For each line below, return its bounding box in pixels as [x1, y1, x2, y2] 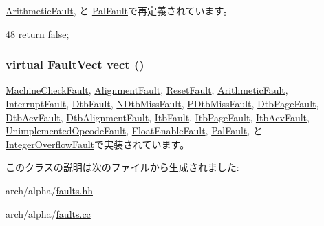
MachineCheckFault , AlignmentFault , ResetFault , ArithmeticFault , [6, 83, 288, 97]
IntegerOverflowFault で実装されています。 [6, 136, 190, 151]
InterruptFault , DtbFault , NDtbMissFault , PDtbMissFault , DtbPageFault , [6, 96, 319, 110]
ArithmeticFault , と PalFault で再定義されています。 [6, 3, 233, 17]
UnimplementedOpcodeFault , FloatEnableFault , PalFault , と [6, 123, 263, 138]
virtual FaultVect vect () [6, 56, 144, 73]
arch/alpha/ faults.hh [6, 183, 93, 197]
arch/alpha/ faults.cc [6, 206, 91, 220]
